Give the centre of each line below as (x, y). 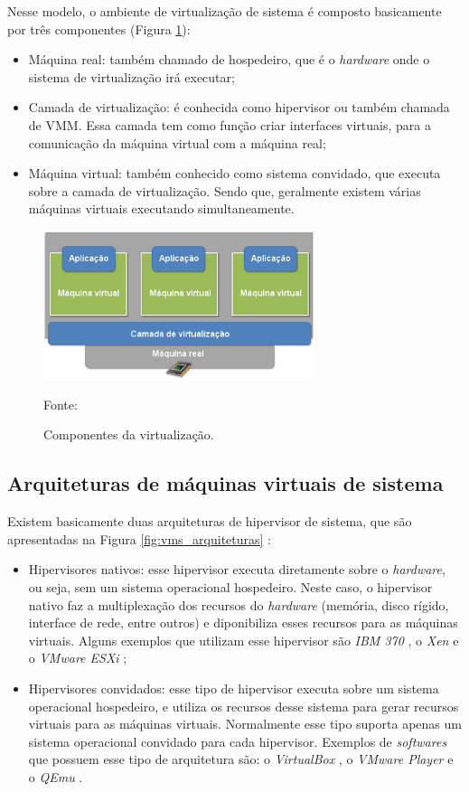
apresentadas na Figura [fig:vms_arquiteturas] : (139, 538)
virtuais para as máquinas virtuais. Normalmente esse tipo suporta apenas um (245, 724)
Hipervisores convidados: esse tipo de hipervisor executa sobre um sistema (234, 688)
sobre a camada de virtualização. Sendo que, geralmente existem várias (225, 190)
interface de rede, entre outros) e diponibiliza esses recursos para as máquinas (243, 622)
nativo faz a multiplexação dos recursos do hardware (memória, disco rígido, (239, 604)
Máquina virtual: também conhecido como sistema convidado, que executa (234, 173)
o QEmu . (56, 776)
